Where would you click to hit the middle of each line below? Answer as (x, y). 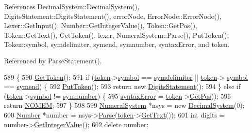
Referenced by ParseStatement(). (53, 60)
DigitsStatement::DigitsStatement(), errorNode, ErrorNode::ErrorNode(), (113, 16)
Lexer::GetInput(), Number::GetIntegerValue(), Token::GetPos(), (101, 25)
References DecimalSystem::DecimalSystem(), (72, 6)
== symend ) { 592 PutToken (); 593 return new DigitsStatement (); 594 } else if (122, 86)
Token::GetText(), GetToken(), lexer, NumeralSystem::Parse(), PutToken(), (117, 35)
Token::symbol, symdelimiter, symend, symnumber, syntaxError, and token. (117, 44)
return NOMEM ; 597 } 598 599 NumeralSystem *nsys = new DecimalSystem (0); (124, 105)
